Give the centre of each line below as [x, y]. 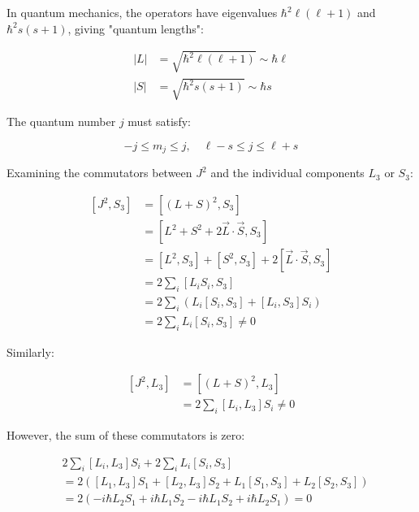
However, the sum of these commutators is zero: [126, 435]
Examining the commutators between [99, 173]
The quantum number [61, 121]
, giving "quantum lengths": [136, 28]
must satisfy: [159, 121]
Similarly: [30, 351]
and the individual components [287, 173]
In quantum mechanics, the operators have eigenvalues [142, 12]
